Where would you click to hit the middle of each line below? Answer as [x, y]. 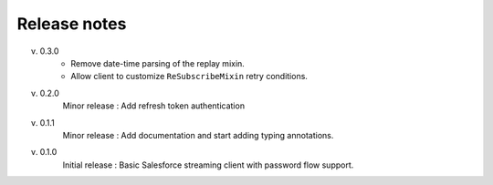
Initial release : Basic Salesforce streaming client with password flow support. [208, 165]
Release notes [72, 24]
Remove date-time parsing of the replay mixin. [158, 63]
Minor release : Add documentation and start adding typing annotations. [198, 135]
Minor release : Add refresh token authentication [154, 106]
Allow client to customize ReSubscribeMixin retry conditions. [189, 77]
